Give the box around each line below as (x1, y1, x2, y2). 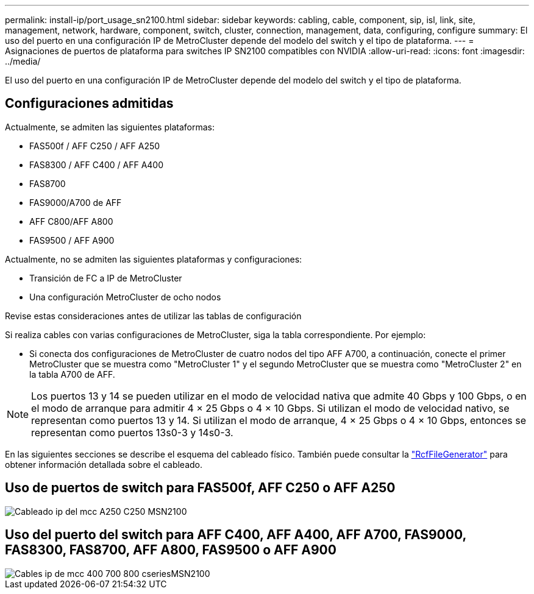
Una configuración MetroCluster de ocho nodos (29, 291, 221, 302)
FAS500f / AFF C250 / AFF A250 (29, 140, 160, 151)
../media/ (5, 56, 41, 66)
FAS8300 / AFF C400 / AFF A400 (29, 159, 164, 170)
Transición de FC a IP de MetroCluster (29, 272, 182, 283)
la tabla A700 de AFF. (29, 369, 115, 380)
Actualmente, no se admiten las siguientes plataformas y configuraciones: (5, 253, 302, 264)
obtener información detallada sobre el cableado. (5, 459, 203, 470)
